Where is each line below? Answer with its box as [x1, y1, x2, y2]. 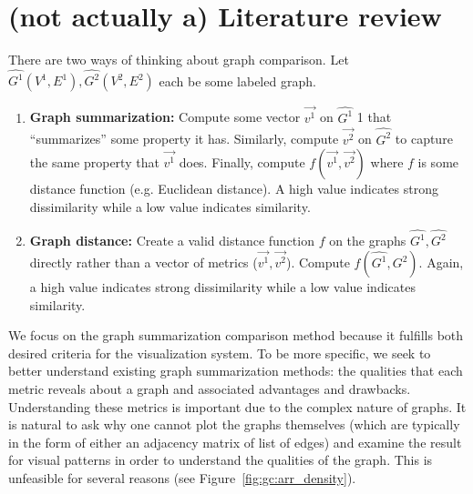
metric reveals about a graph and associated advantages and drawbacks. [8, 378, 411, 398]
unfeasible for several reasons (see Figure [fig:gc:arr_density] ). [8, 468, 356, 487]
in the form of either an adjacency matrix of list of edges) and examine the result [8, 432, 462, 451]
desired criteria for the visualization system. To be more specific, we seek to [8, 343, 431, 362]
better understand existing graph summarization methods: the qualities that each [8, 361, 463, 380]
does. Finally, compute [179, 153, 305, 172]
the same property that [29, 153, 159, 172]
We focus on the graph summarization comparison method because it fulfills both [8, 326, 464, 345]
